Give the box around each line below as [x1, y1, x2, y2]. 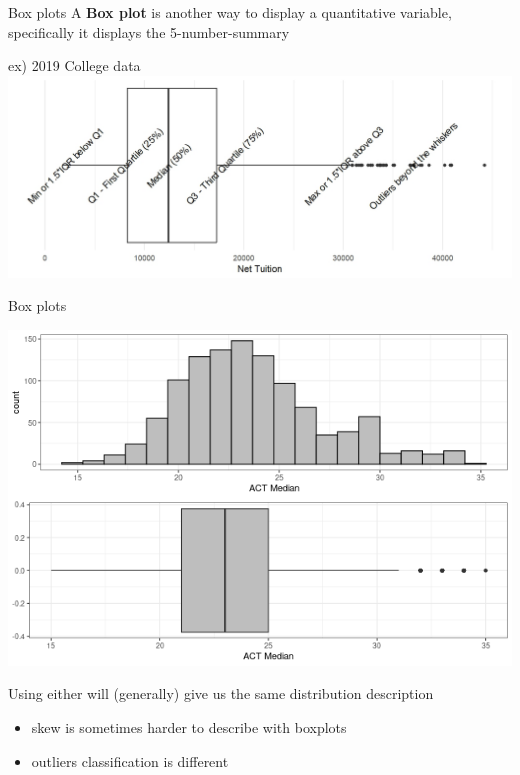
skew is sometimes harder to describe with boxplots [31, 716, 347, 737]
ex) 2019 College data [8, 55, 141, 76]
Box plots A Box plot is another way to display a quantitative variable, [8, 2, 452, 22]
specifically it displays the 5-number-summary [8, 21, 290, 42]
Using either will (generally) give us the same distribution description [8, 683, 434, 704]
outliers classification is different [31, 750, 229, 771]
